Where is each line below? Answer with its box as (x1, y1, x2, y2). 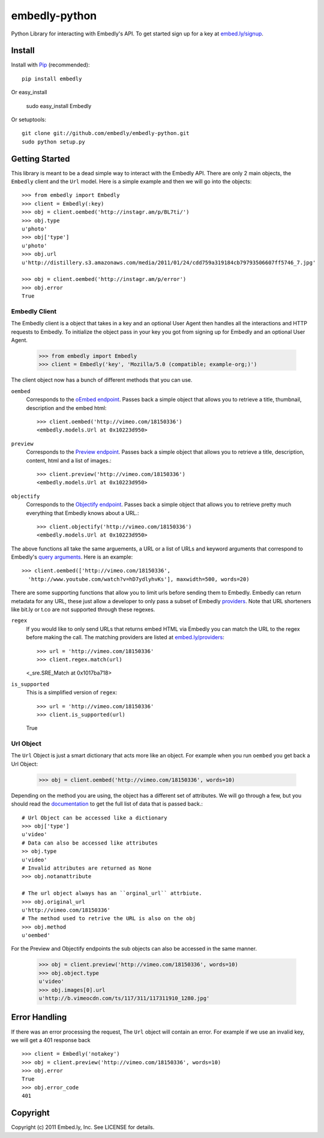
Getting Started (11, 154, 70, 164)
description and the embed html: (26, 404, 107, 411)
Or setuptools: (11, 116, 46, 123)
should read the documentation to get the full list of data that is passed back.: (11, 800, 203, 807)
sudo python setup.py (22, 138, 85, 145)
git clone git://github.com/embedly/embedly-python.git (22, 130, 190, 137)
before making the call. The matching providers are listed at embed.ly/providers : (26, 634, 224, 641)
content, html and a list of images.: (26, 457, 112, 464)
